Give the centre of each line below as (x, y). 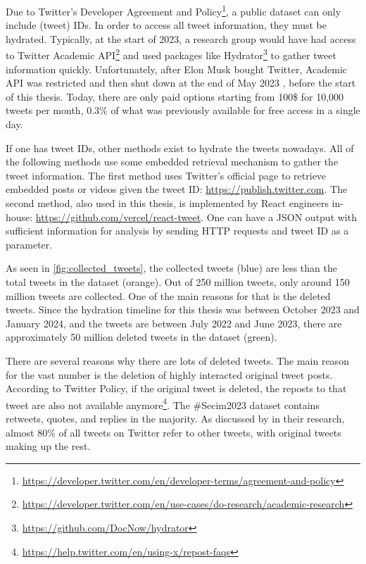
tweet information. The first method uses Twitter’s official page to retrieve (166, 175)
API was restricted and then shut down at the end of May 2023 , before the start (181, 83)
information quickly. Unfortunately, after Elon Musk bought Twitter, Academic (177, 69)
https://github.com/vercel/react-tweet (118, 217)
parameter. (29, 244)
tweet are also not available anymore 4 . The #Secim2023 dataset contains (163, 403)
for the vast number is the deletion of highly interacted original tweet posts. (169, 374)
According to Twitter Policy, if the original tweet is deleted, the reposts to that (176, 388)
